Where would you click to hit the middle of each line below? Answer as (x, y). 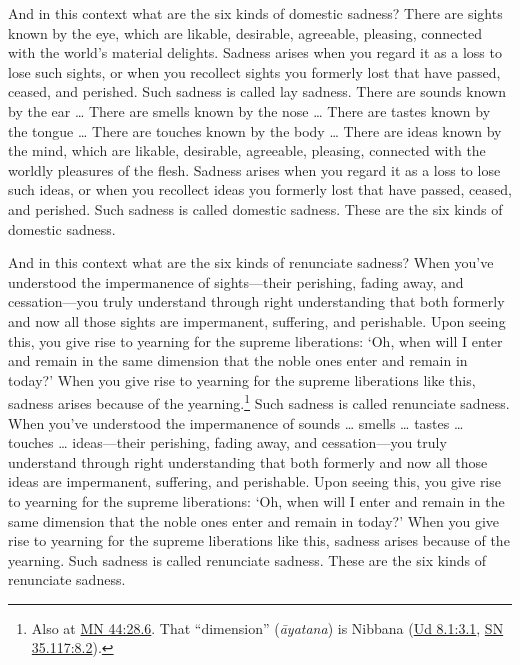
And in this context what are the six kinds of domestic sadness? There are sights (255, 13)
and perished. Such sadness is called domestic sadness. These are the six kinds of (255, 208)
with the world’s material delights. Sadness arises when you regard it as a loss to (255, 52)
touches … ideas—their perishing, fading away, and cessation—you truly (227, 442)
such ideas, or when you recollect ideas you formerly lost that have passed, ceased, (260, 189)
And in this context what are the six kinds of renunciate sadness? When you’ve (251, 262)
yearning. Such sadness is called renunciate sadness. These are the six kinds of (247, 559)
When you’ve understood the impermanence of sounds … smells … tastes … (236, 422)
